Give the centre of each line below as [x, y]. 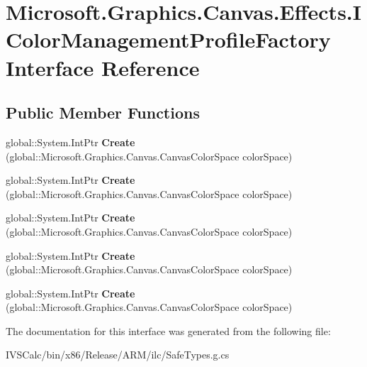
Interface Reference [103, 67]
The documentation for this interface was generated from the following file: [168, 330]
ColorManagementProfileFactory [168, 39]
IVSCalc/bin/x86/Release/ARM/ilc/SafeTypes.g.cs [118, 355]
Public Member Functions [103, 113]
